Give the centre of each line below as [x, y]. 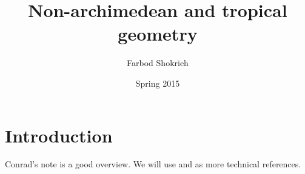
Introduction [59, 135]
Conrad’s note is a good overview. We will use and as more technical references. [153, 164]
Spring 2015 [158, 83]
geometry [158, 34]
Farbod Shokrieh [158, 63]
